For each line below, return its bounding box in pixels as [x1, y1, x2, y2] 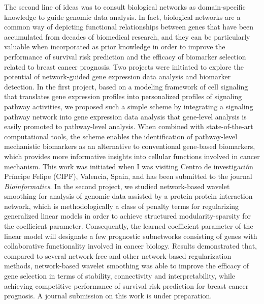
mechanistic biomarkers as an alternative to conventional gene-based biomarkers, [4, 141, 255, 151]
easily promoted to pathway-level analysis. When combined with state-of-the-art [4, 121, 253, 132]
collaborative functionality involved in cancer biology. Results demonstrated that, [4, 240, 257, 251]
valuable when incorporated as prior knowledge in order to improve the [4, 41, 225, 52]
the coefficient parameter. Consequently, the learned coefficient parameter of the [4, 221, 253, 231]
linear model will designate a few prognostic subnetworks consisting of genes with [4, 230, 257, 241]
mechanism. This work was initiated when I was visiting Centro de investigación [4, 161, 253, 171]
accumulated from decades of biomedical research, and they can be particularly [4, 31, 250, 42]
